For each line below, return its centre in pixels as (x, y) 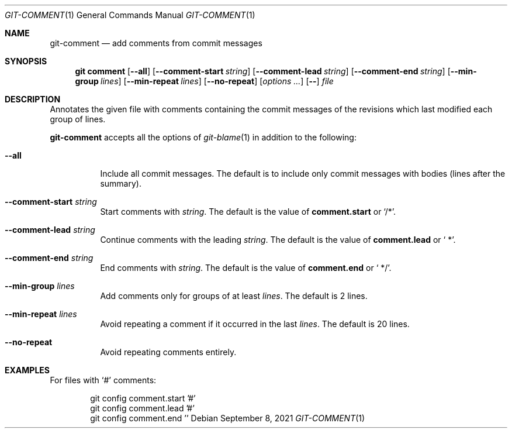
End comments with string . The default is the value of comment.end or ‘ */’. (246, 268)
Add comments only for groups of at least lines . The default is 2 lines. (234, 296)
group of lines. (78, 119)
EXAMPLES (27, 370)
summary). (121, 183)
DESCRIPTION (33, 99)
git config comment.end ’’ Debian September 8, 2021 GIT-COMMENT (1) (228, 418)
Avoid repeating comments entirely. (168, 352)
